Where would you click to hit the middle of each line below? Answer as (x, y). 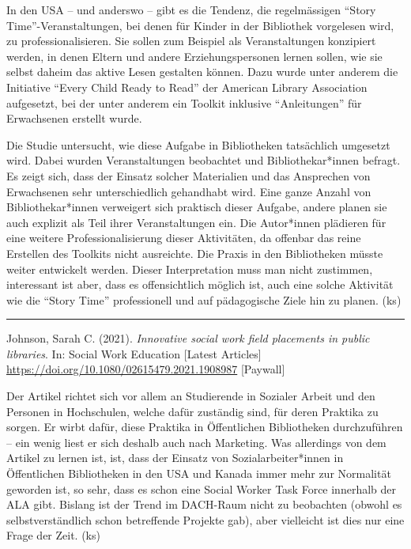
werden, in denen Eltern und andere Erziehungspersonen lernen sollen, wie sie (194, 56)
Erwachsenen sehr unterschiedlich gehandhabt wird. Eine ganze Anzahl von (189, 191)
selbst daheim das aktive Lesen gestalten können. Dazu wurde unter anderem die (202, 72)
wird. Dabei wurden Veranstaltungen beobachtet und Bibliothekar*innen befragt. (204, 160)
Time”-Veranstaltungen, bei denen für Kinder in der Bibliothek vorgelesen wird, (200, 25)
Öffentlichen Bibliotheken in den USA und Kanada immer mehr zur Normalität (199, 473)
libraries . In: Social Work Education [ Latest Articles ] (134, 353)
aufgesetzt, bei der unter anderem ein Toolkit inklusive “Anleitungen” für (184, 102)
